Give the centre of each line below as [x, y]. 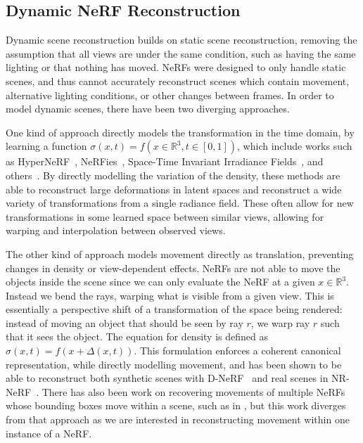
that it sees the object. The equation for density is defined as [137, 336]
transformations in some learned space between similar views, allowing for [165, 216]
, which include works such [295, 146]
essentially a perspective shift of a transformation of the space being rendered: [174, 309]
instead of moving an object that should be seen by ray [125, 322]
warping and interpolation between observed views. [116, 230]
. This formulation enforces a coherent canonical [237, 351]
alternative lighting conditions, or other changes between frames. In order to [170, 95]
